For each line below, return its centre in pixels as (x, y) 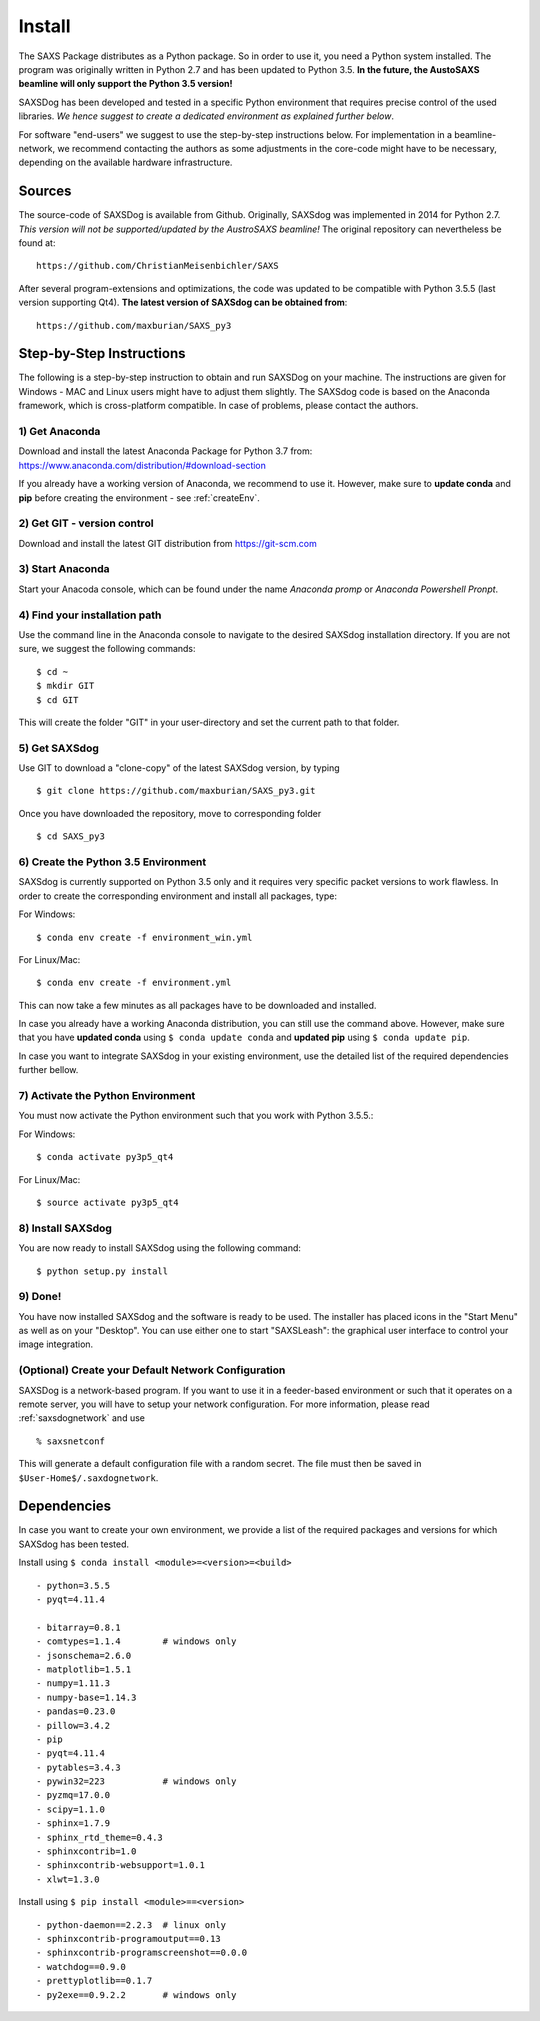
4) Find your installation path (90, 615)
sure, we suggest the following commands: (107, 649)
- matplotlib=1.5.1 (84, 1669)
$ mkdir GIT (65, 686)
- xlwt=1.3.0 (68, 1879)
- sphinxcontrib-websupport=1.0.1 (120, 1865)
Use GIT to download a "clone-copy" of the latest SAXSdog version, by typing (179, 768)
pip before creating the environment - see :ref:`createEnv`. (139, 497)
